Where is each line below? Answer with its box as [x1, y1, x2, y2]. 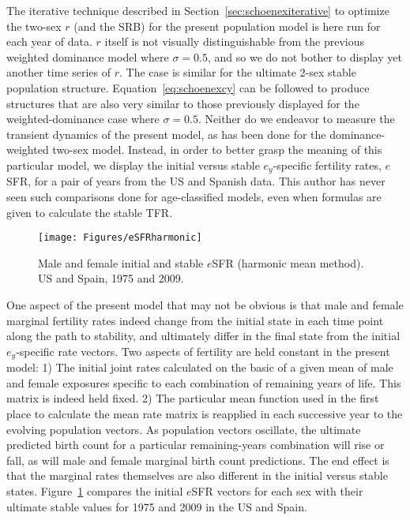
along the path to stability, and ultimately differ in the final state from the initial [6, 327, 401, 344]
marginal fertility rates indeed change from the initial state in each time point [6, 312, 384, 328]
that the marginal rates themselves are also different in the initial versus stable [6, 467, 388, 484]
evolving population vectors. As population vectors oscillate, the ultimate [6, 421, 361, 437]
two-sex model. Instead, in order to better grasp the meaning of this [52, 141, 382, 158]
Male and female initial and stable [38, 254, 204, 271]
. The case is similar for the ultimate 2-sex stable [119, 64, 356, 80]
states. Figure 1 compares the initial [6, 483, 183, 499]
